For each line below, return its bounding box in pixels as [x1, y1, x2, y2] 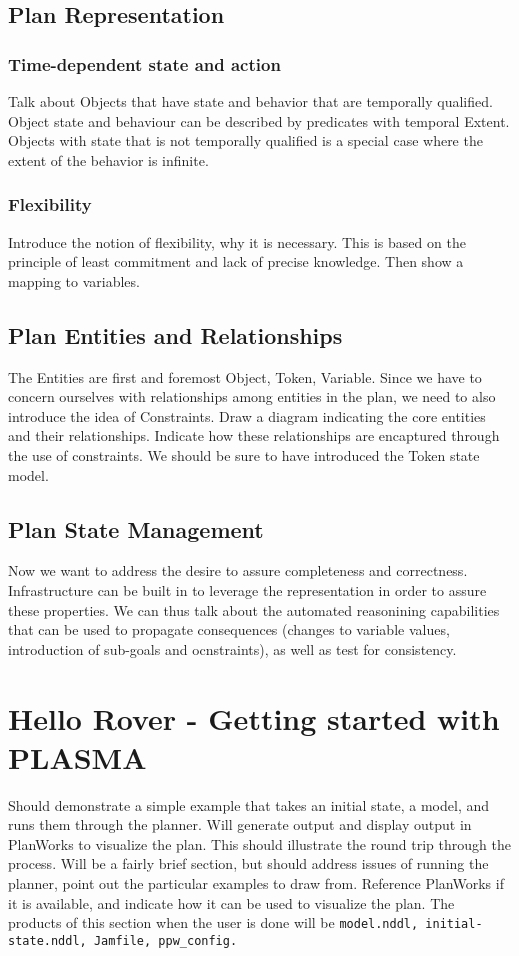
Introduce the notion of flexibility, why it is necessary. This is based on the [8, 231, 466, 252]
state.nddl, [8, 933, 87, 948]
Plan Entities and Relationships [8, 319, 343, 350]
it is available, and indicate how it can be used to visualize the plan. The [8, 892, 455, 913]
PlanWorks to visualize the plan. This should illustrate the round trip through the [8, 833, 511, 854]
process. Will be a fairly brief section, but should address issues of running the [8, 853, 489, 874]
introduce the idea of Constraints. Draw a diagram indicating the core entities [8, 405, 486, 426]
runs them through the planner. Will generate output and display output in [8, 814, 472, 835]
